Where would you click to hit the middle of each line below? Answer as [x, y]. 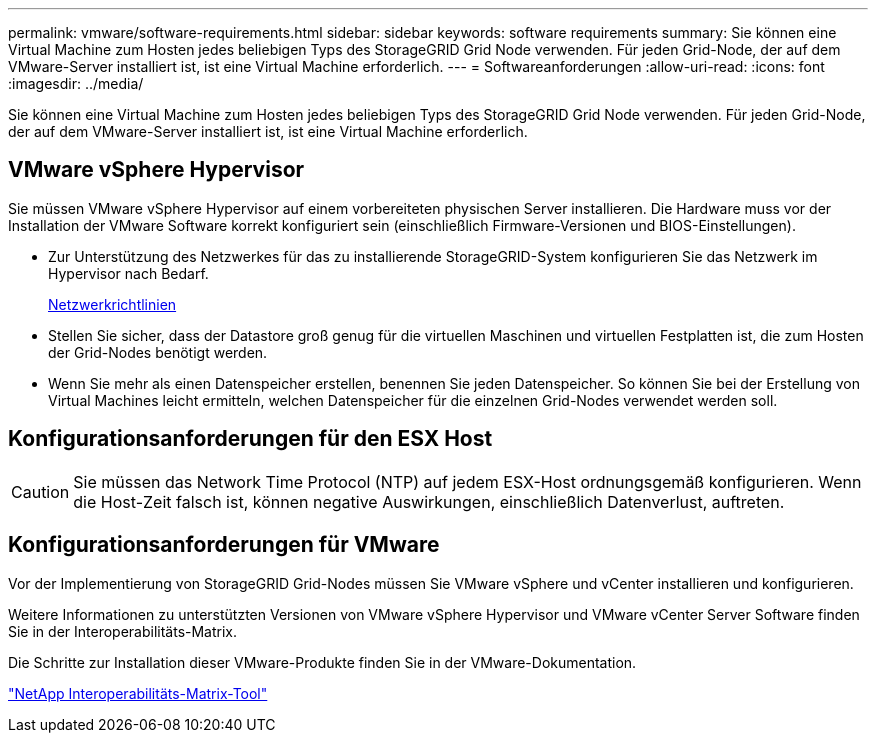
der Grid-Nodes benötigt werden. [158, 352]
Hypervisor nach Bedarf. [128, 273]
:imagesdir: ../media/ [76, 83]
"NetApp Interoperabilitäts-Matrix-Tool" [138, 693]
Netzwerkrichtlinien [112, 304]
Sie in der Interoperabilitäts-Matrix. [123, 631]
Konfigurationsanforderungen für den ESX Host [250, 439]
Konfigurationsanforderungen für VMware [224, 545]
